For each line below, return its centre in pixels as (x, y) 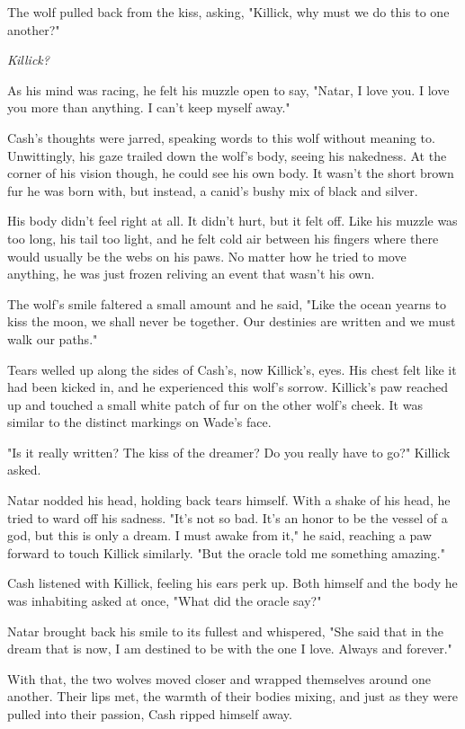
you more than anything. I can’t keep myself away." (149, 107)
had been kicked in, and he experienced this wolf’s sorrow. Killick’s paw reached (228, 387)
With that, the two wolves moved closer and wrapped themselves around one (219, 678)
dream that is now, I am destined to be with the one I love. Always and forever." (230, 649)
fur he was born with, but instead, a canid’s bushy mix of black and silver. (213, 190)
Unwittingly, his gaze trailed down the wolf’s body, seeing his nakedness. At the (227, 155)
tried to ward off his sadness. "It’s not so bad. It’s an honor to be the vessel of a (228, 517)
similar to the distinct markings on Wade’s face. (139, 422)
